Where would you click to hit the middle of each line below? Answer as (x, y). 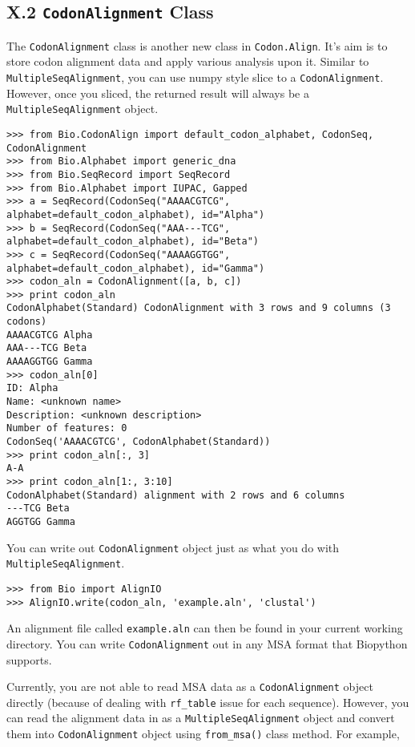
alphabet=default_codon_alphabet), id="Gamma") (136, 268)
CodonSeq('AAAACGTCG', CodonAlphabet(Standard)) (139, 442)
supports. (29, 659)
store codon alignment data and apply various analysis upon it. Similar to (188, 61)
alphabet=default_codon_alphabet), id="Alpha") (136, 214)
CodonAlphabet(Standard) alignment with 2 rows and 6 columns (176, 495)
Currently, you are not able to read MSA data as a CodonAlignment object (190, 686)
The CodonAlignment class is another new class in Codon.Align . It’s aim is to (197, 45)
